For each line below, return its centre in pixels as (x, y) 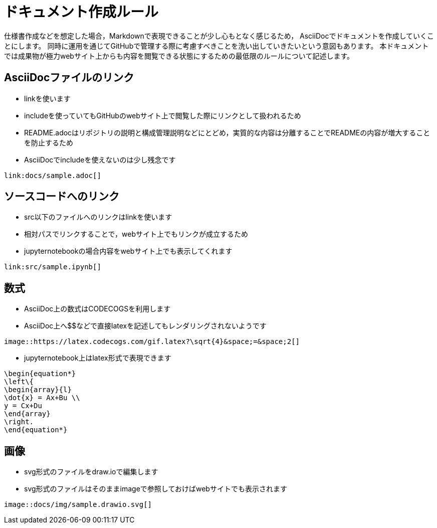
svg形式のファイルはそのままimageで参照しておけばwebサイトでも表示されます (156, 489)
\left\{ (19, 382)
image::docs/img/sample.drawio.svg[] (78, 505)
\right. (19, 422)
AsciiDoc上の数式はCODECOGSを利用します (97, 309)
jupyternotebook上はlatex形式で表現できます (98, 358)
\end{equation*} (36, 430)
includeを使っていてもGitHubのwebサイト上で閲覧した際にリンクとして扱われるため (163, 115)
